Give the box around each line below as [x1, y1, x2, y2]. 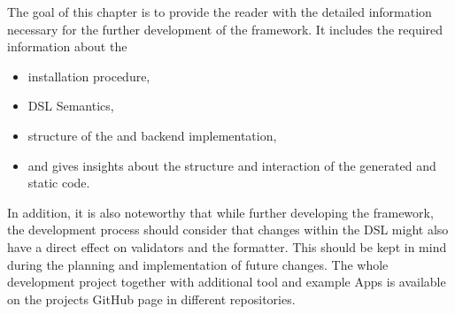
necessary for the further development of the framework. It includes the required [7, 19, 443, 38]
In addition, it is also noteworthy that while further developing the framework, [7, 203, 434, 221]
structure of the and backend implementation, [27, 126, 277, 144]
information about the [7, 37, 127, 56]
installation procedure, [27, 66, 150, 85]
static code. [27, 173, 90, 192]
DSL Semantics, [27, 96, 114, 115]
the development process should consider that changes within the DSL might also [7, 220, 449, 239]
